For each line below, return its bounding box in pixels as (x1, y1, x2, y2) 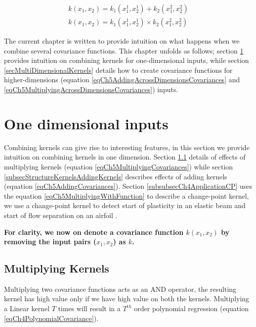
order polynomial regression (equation (134, 303, 249, 314)
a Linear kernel (4, 303, 50, 314)
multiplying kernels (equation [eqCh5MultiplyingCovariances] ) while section (4, 161, 233, 171)
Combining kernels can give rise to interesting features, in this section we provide (4, 142, 250, 152)
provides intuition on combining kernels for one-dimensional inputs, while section (4, 55, 249, 65)
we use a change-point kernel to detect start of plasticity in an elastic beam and (4, 200, 246, 211)
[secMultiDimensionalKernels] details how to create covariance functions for (4, 64, 233, 75)
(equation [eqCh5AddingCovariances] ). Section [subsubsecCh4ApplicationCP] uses (4, 181, 253, 191)
